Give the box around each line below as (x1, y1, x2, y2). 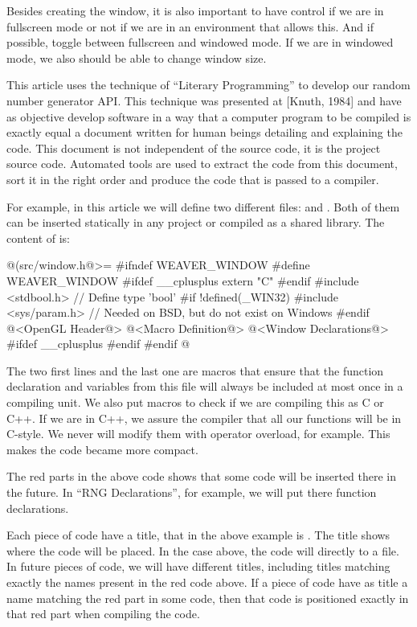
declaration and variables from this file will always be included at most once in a (6, 378, 403, 395)
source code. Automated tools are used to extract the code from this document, (6, 155, 398, 172)
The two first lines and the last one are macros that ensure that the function (6, 362, 384, 379)
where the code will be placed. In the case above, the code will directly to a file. (6, 542, 399, 559)
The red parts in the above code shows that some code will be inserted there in (6, 468, 397, 485)
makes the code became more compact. (6, 441, 198, 457)
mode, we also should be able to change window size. (6, 49, 267, 66)
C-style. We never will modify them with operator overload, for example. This (6, 425, 390, 442)
